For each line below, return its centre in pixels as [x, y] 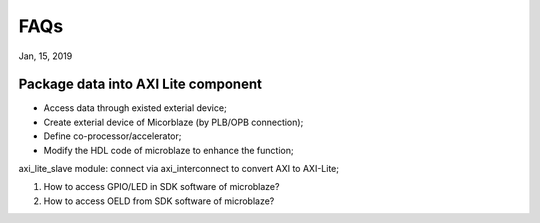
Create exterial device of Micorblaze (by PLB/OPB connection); [173, 122]
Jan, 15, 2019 [45, 56]
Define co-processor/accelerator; [112, 136]
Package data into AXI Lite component [140, 84]
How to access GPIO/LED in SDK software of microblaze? [161, 187]
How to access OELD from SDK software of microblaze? [159, 201]
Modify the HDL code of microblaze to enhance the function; [168, 150]
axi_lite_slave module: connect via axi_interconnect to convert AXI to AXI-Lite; [179, 169]
